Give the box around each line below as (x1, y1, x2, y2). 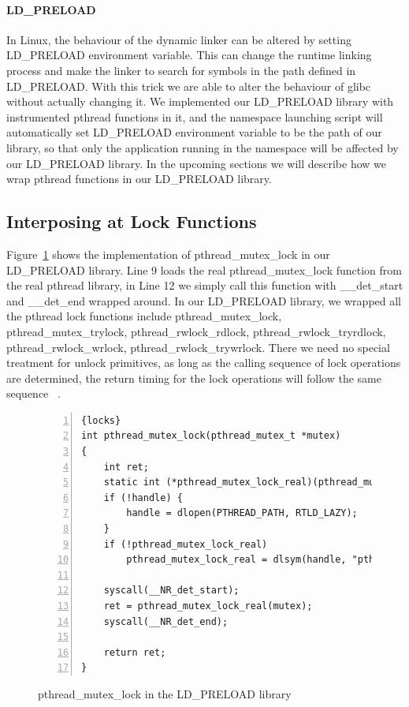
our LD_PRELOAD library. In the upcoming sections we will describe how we (6, 155, 387, 171)
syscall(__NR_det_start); (103, 585, 240, 597)
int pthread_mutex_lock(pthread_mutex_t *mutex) (81, 430, 341, 442)
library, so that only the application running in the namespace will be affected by (6, 139, 399, 155)
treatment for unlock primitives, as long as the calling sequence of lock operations (6, 354, 401, 371)
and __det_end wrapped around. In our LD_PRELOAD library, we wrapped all (6, 292, 402, 309)
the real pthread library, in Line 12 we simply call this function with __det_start (6, 277, 403, 294)
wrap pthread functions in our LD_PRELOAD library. (6, 170, 272, 187)
